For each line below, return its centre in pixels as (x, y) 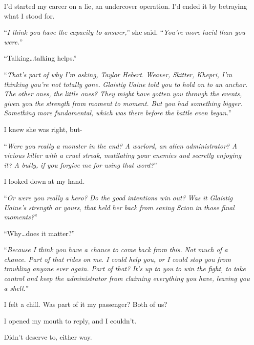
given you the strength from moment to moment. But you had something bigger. (123, 103)
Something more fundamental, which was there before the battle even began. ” (118, 113)
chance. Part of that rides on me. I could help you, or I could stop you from (117, 259)
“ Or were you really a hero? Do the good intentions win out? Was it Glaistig (118, 197)
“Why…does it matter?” (40, 233)
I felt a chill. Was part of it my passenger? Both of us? (86, 304)
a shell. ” (16, 288)
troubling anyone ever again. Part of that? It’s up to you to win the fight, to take (125, 269)
